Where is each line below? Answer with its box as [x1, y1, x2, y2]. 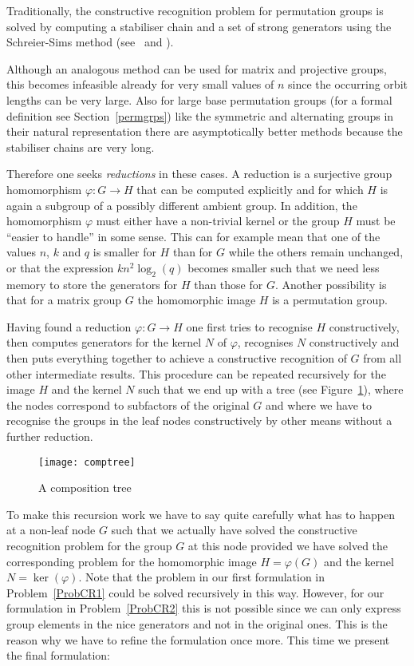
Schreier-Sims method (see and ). [6, 34, 174, 50]
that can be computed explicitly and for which [136, 180, 364, 197]
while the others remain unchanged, [228, 244, 404, 260]
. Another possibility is [274, 276, 387, 292]
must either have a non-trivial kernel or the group [96, 212, 340, 229]
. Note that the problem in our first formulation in [78, 569, 325, 585]
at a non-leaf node [6, 521, 96, 538]
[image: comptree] [38, 456, 136, 468]
